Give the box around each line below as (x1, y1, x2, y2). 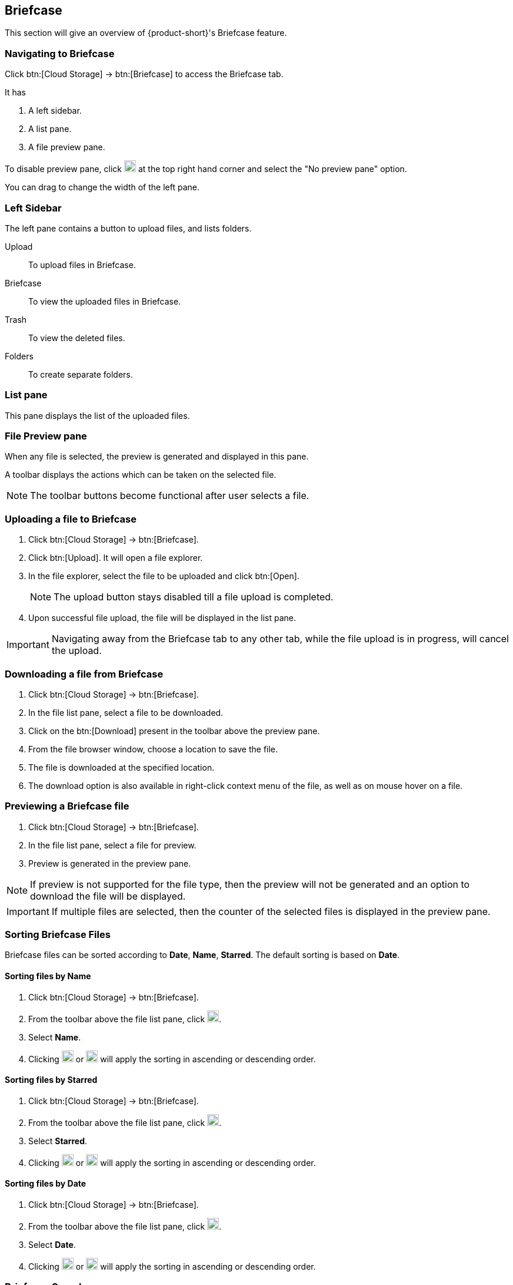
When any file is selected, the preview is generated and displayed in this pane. (5, 451, 309, 462)
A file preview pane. (28, 142, 105, 153)
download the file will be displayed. (30, 890, 186, 902)
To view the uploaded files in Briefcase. (28, 296, 181, 306)
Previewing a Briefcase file (5, 800, 129, 812)
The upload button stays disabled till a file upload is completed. (54, 591, 334, 603)
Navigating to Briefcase (5, 47, 115, 60)
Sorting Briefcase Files (5, 929, 111, 941)
